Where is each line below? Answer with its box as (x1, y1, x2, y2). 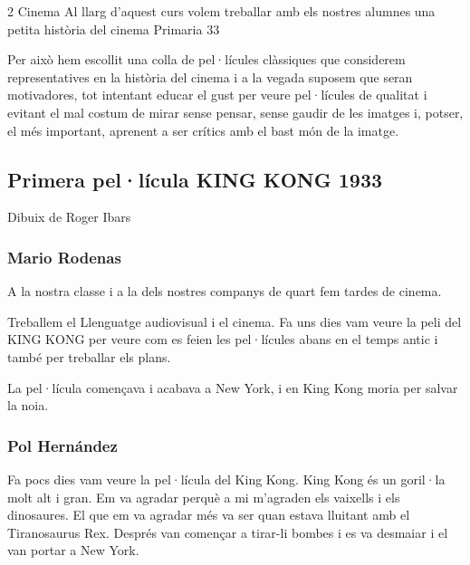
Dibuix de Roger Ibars (7, 207, 131, 226)
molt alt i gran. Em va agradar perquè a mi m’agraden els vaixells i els (7, 487, 400, 506)
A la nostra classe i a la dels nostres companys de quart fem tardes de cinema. (7, 282, 442, 301)
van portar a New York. (7, 541, 139, 560)
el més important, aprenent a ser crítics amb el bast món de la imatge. (7, 120, 399, 139)
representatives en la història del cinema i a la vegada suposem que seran (7, 67, 413, 86)
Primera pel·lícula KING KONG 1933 (7, 165, 383, 193)
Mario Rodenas (7, 245, 121, 268)
